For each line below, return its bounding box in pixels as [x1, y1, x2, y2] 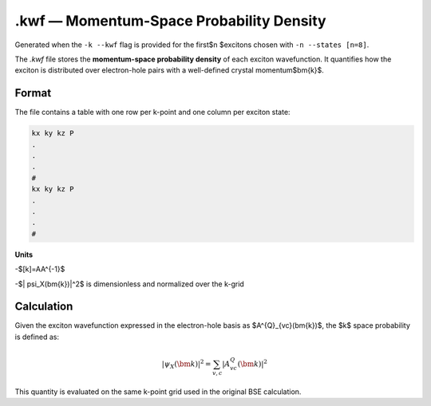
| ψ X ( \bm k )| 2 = [161, 358, 212, 370]
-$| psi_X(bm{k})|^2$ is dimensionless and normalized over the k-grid [14, 279, 245, 289]
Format [14, 86, 52, 100]
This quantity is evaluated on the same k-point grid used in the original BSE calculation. [14, 387, 302, 396]
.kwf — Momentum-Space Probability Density [14, 12, 326, 30]
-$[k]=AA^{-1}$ [14, 264, 65, 274]
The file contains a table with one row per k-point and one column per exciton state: [14, 108, 291, 117]
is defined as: [14, 332, 60, 341]
